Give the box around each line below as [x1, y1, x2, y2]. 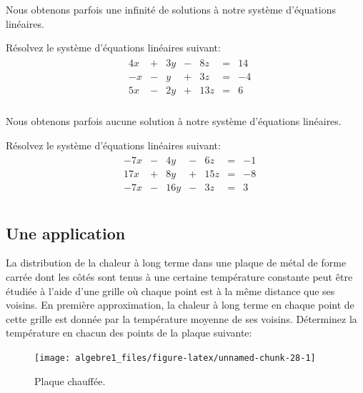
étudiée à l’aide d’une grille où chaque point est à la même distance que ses [6, 283, 335, 298]
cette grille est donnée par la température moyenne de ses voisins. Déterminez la [6, 311, 357, 326]
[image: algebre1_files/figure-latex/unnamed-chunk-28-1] [34, 353, 316, 364]
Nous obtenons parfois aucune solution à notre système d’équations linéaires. [6, 113, 342, 128]
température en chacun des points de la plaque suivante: [6, 325, 252, 340]
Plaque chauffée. [34, 373, 106, 388]
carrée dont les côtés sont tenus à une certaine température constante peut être [6, 269, 353, 284]
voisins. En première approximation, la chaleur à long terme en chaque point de [6, 297, 354, 312]
